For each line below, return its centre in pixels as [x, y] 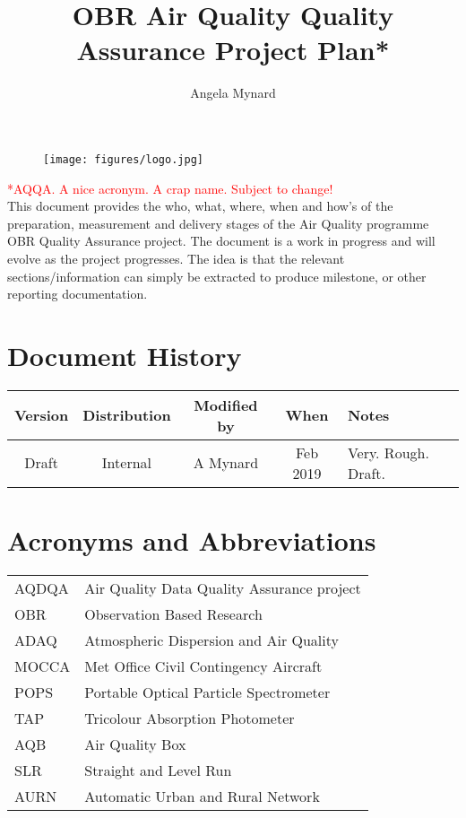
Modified [226, 405]
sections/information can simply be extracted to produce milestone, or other [217, 276]
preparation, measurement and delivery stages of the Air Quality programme [218, 223]
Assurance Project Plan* [233, 50]
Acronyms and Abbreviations [192, 540]
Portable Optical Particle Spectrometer [207, 692]
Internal [126, 463]
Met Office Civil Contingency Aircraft [203, 666]
